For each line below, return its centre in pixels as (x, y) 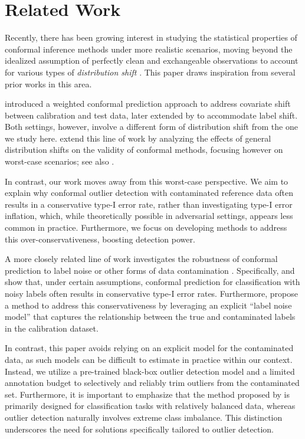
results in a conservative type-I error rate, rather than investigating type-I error (149, 204)
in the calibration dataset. (52, 328)
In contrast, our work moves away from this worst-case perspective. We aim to (147, 181)
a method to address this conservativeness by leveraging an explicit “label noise (148, 305)
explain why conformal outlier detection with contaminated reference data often (149, 193)
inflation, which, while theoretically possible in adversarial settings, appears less (149, 216)
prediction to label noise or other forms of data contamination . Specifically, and (150, 270)
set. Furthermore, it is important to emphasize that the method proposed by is (147, 394)
